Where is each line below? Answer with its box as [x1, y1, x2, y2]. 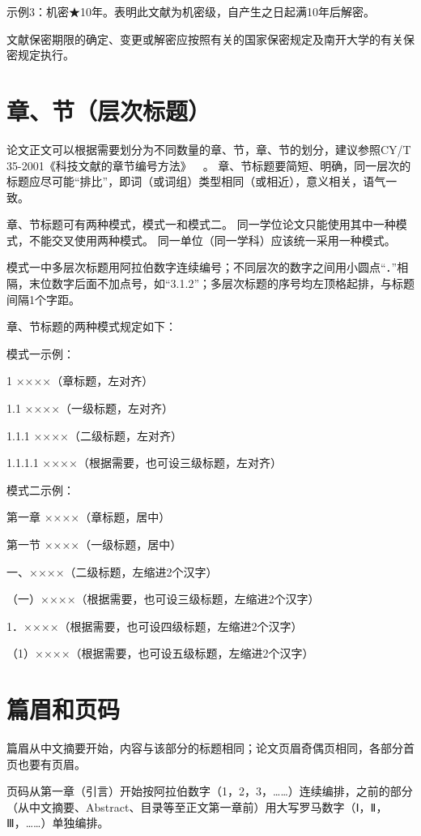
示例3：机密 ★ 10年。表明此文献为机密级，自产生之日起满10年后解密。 [6, 3, 375, 19]
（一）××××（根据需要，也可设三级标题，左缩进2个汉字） [6, 590, 320, 607]
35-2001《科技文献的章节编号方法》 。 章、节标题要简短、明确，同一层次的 [6, 156, 411, 174]
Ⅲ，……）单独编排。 [6, 814, 109, 831]
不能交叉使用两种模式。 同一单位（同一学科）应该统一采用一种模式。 [28, 231, 396, 248]
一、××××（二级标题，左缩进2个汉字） [6, 563, 218, 580]
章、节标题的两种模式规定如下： [6, 318, 176, 335]
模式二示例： [6, 481, 74, 498]
